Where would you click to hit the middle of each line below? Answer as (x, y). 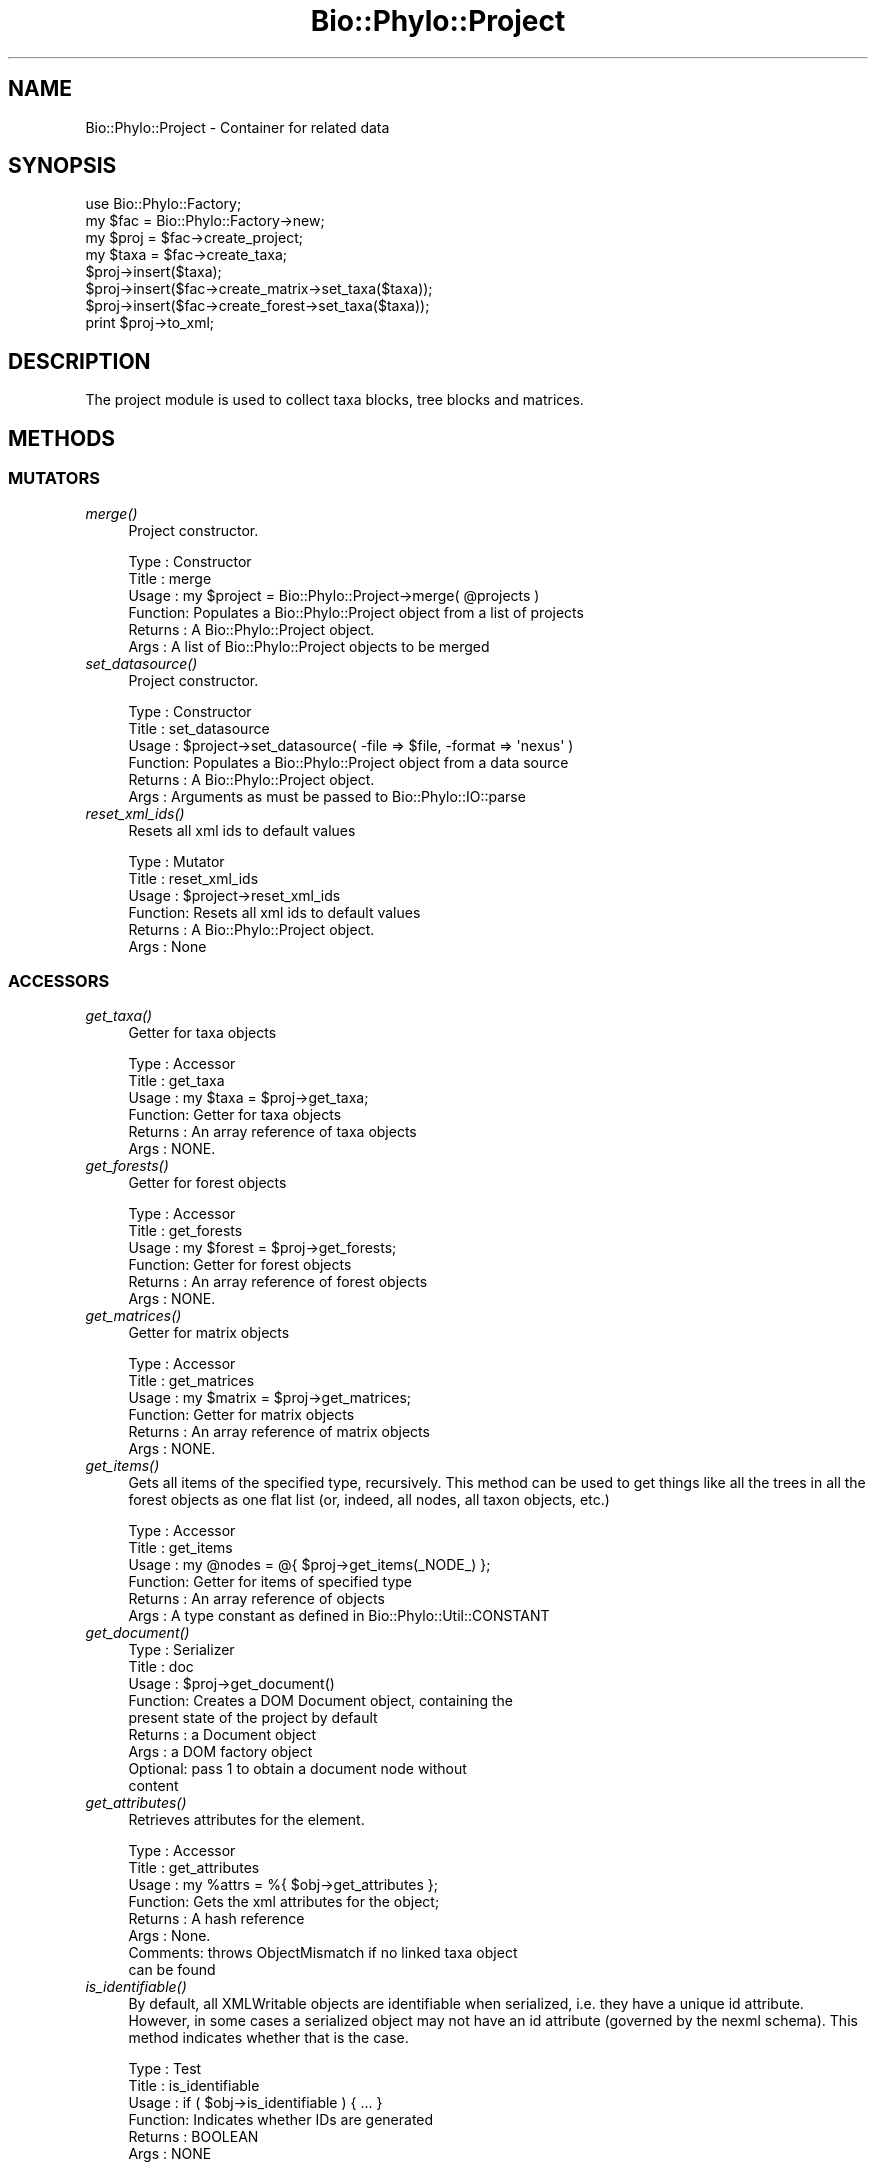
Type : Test (165, 2069)
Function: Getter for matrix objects (241, 1415)
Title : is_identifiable (194, 2086)
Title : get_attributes (194, 1868)
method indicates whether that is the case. (268, 2038)
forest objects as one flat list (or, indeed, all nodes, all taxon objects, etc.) (369, 1500)
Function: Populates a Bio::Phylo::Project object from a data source (348, 762)
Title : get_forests (185, 1231)
